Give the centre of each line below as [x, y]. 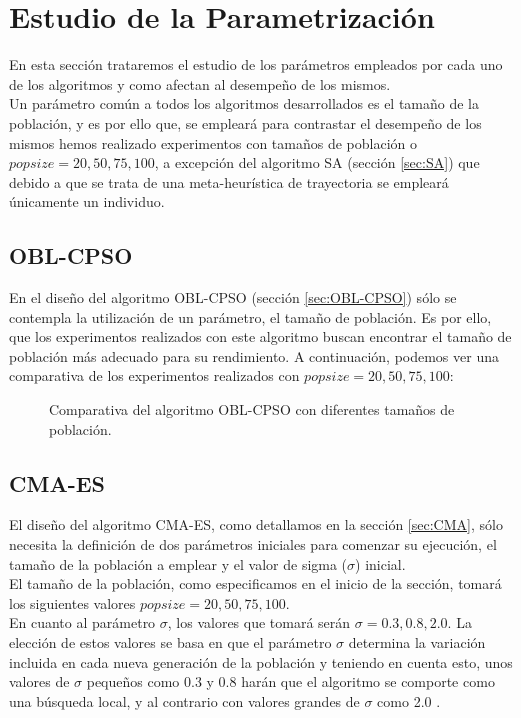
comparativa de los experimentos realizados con [154, 375]
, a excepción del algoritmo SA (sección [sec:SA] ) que [317, 162]
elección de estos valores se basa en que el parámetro [170, 642]
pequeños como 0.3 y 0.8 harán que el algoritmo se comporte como [290, 681]
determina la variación [417, 642]
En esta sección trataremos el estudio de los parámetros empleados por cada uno [256, 64]
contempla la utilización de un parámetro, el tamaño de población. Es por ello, [250, 316]
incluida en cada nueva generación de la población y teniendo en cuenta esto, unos [261, 661]
